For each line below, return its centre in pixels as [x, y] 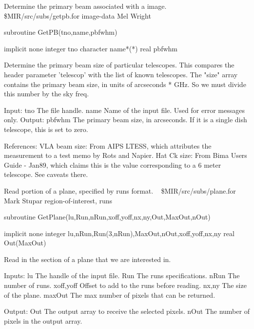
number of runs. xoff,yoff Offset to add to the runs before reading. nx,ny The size [125, 285]
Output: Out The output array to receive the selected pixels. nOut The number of [127, 311]
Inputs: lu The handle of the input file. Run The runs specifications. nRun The [122, 275]
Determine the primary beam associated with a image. [85, 6]
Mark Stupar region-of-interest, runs [58, 200]
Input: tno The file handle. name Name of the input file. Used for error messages [124, 110]
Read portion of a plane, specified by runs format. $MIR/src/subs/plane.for [120, 190]
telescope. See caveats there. [46, 174]
